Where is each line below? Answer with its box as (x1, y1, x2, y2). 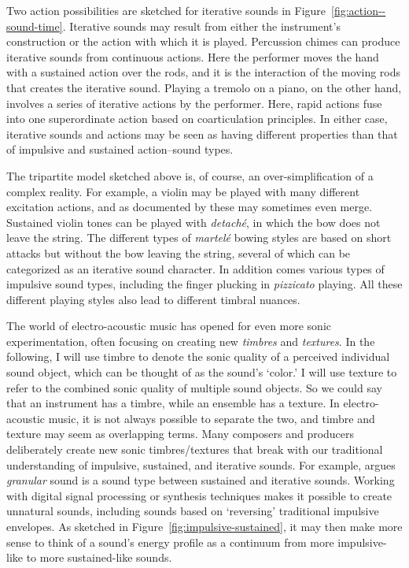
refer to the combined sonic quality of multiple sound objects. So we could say (6, 379, 382, 395)
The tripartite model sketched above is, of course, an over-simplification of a (6, 167, 374, 184)
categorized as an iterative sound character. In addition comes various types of (6, 260, 385, 277)
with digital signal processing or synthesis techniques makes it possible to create (6, 487, 392, 503)
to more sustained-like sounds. (26, 549, 172, 566)
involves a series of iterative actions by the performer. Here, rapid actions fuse (6, 95, 382, 111)
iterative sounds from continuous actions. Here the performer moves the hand (6, 48, 379, 65)
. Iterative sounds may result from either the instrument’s (62, 17, 341, 34)
